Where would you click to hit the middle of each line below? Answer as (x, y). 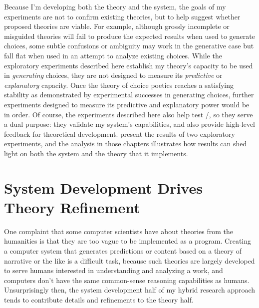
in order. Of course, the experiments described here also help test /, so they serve (129, 114)
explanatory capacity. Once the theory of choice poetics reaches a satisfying (119, 85)
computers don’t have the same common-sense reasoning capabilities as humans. (127, 280)
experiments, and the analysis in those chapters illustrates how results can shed (126, 144)
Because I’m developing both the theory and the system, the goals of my (115, 6)
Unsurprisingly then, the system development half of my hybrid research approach (130, 290)
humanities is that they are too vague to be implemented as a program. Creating (128, 241)
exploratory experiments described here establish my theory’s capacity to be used (129, 65)
